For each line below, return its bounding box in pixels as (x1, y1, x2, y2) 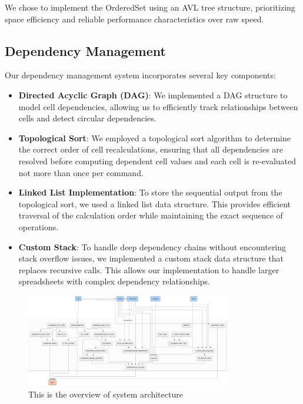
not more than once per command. (18, 166, 144, 178)
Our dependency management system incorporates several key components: (5, 69, 276, 81)
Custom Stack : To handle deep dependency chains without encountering (18, 240, 287, 253)
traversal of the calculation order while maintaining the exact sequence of (18, 209, 283, 221)
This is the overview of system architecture (28, 388, 183, 400)
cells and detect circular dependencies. (18, 112, 157, 124)
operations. (18, 220, 59, 233)
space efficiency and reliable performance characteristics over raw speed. (5, 12, 264, 25)
